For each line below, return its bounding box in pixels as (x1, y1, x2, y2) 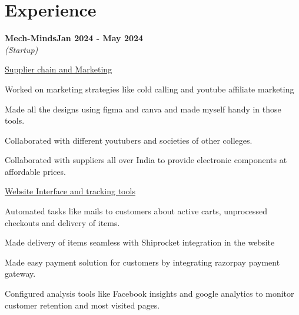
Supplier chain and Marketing (5, 63, 112, 75)
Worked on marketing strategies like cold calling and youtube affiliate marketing (5, 82, 294, 95)
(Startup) (5, 43, 38, 55)
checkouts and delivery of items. (5, 216, 120, 228)
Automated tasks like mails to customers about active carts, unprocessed (5, 205, 267, 217)
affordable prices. (5, 165, 66, 177)
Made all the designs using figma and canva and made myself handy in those (5, 102, 281, 115)
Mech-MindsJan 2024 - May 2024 (5, 32, 144, 44)
